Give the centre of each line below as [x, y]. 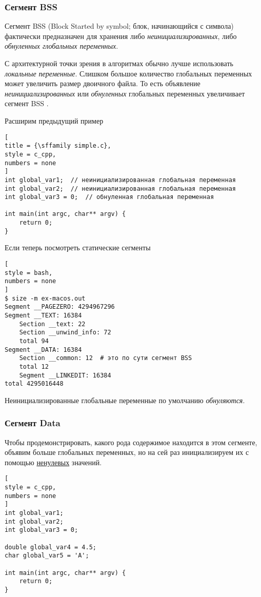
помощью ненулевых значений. [53, 462]
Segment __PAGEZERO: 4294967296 [60, 307]
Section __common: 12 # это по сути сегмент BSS [106, 358]
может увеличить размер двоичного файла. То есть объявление [103, 83]
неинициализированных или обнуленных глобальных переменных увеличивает [125, 93]
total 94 [34, 341]
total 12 [34, 366]
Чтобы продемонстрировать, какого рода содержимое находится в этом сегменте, [131, 442]
